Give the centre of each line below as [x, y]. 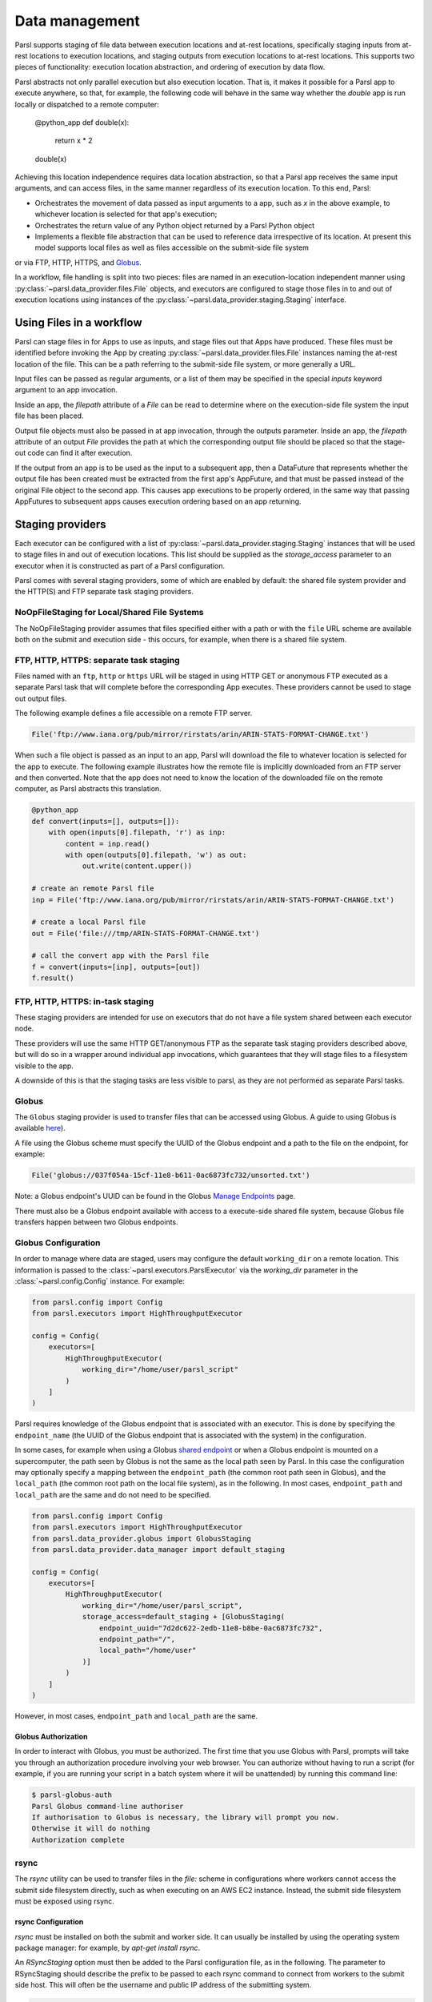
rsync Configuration [49, 1922]
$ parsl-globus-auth [72, 1795]
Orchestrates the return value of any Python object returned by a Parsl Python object [175, 225]
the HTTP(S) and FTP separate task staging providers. [104, 592]
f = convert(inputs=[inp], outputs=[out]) [116, 967]
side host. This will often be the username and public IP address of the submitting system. [163, 1985]
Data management [77, 21]
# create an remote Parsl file [93, 888]
